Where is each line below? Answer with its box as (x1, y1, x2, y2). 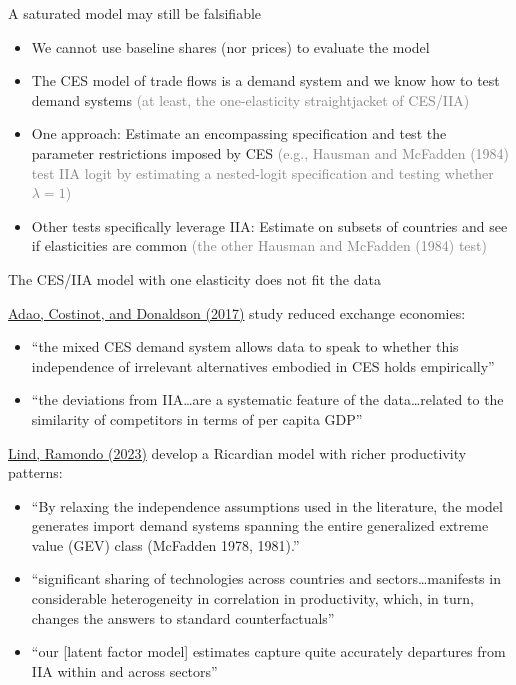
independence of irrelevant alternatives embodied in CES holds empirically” (31, 355, 495, 376)
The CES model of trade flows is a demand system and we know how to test (31, 70, 500, 91)
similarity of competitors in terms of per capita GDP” (31, 408, 363, 429)
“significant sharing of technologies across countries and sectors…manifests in (31, 568, 501, 589)
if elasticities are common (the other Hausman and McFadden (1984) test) (31, 235, 487, 256)
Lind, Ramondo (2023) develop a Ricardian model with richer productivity (8, 442, 467, 463)
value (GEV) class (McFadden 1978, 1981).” (31, 534, 300, 555)
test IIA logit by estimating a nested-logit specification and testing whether (31, 162, 494, 183)
